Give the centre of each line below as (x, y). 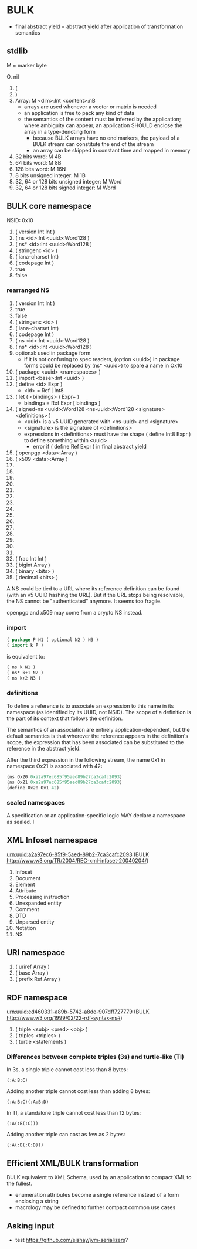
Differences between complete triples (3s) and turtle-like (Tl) (95, 1057)
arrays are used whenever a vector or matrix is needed (90, 107)
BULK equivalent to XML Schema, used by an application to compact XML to (99, 1177)
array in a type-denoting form (60, 131)
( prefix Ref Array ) (38, 979)
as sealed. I (21, 822)
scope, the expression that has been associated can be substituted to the (95, 742)
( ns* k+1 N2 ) (25, 673)
